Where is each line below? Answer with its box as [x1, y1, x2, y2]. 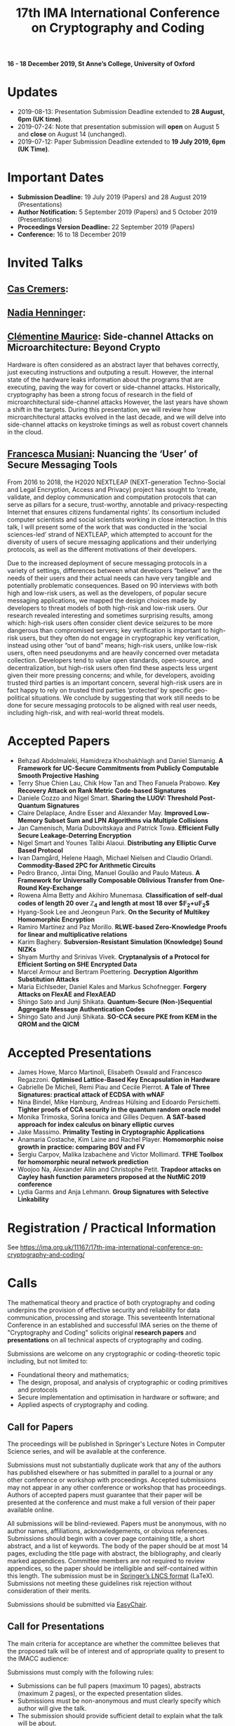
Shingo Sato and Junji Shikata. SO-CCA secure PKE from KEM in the [17, 1012, 217, 1021]
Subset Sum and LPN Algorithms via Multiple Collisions [44, 816, 209, 824]
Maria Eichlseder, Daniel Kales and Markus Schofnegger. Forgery [17, 983, 207, 991]
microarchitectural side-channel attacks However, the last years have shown [7, 398, 229, 406]
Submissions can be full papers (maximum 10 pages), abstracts [17, 1681, 201, 1690]
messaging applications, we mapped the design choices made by [7, 596, 196, 605]
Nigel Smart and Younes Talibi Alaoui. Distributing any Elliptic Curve [17, 838, 217, 847]
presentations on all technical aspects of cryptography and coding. [7, 1336, 203, 1344]
